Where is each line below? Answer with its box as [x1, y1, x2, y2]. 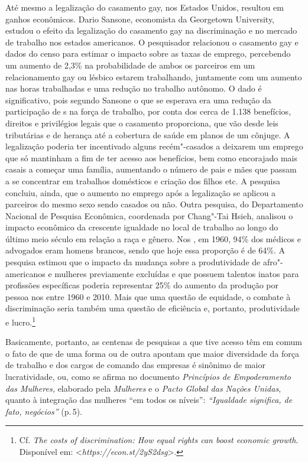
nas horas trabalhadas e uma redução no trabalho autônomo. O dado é [5, 82, 262, 95]
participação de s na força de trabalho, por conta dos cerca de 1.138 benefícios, [5, 105, 291, 118]
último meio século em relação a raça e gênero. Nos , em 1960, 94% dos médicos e [5, 232, 301, 245]
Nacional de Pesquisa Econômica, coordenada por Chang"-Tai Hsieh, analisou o [5, 209, 293, 222]
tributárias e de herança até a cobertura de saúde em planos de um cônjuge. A [5, 128, 290, 141]
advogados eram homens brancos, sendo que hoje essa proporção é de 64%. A [5, 244, 286, 256]
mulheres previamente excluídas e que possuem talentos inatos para [54, 267, 299, 279]
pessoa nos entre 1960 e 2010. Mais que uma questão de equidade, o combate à [5, 290, 291, 302]
